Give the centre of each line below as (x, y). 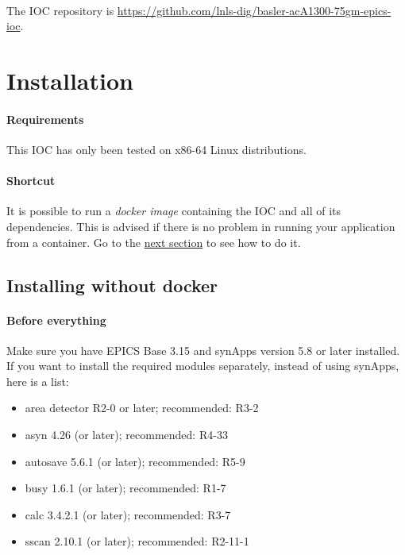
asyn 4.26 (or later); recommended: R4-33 (126, 435)
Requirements (45, 119)
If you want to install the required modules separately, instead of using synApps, (203, 366)
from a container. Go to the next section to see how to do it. (154, 242)
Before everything (56, 320)
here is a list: (38, 381)
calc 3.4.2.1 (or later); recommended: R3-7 (128, 514)
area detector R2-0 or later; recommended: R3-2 (142, 408)
